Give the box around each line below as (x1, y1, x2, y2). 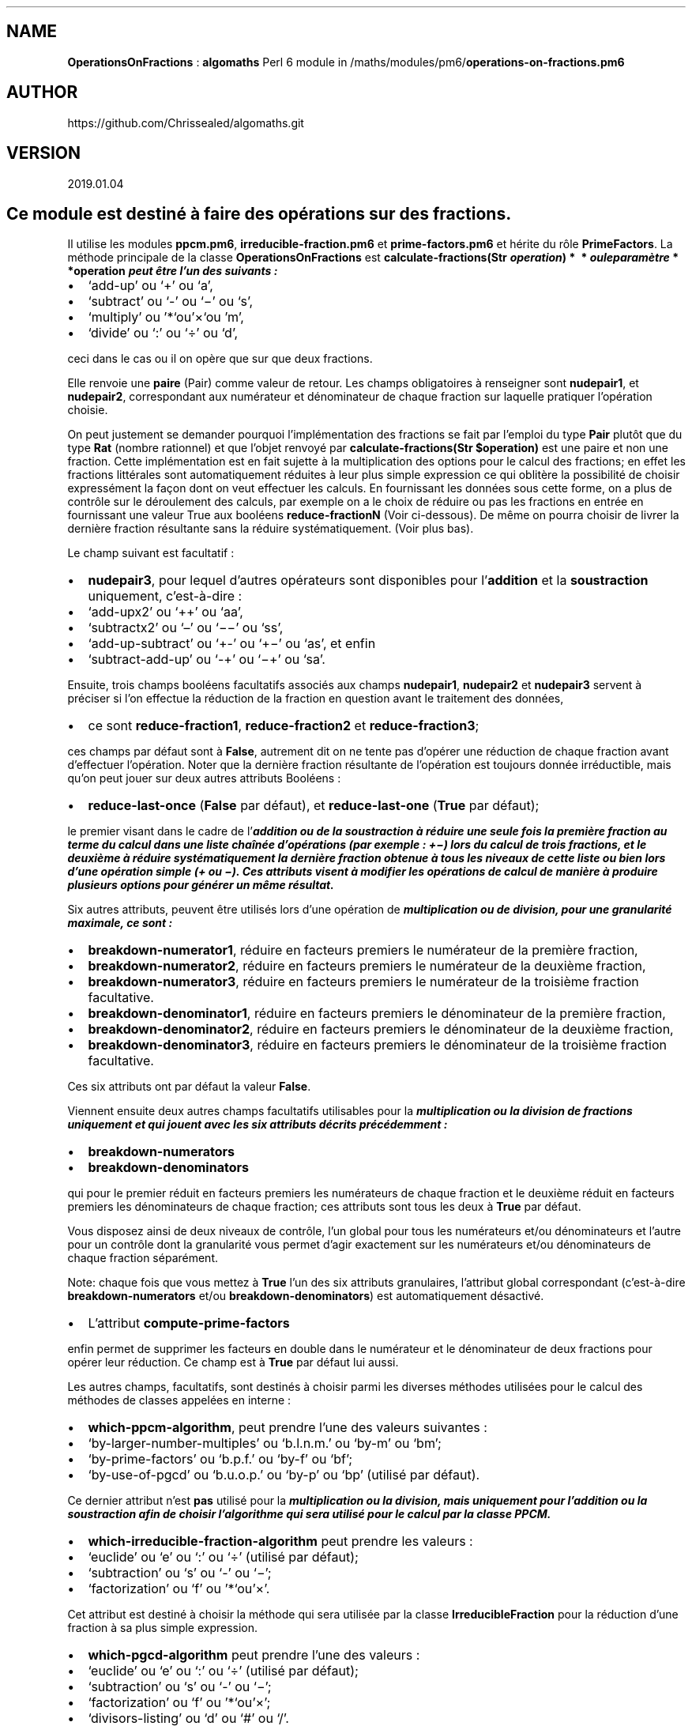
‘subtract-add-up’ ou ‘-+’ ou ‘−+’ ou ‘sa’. (88, 651, 325, 668)
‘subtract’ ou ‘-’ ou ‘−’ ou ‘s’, (88, 293, 254, 310)
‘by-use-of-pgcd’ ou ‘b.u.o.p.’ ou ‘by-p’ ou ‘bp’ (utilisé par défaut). (88, 1467, 480, 1483)
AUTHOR (6, 82, 78, 103)
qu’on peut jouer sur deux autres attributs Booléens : (67, 771, 341, 786)
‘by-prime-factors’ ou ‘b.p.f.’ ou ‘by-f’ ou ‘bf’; (88, 1451, 353, 1468)
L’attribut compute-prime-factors (88, 1315, 290, 1332)
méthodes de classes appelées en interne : (67, 1393, 291, 1408)
